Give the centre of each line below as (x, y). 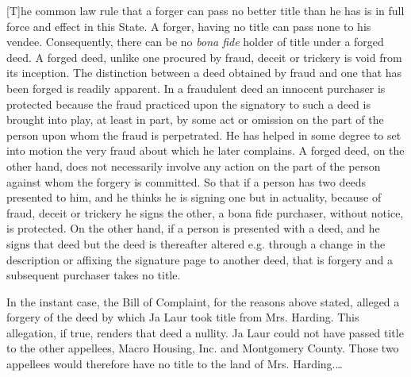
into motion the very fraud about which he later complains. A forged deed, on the (205, 150)
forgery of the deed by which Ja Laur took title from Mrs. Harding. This (183, 317)
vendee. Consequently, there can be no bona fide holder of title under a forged (195, 42)
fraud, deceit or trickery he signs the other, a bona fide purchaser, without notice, (205, 212)
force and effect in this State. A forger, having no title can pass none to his (189, 26)
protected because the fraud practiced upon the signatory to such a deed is (188, 104)
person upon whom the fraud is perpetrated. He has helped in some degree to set (204, 135)
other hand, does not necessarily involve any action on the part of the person (194, 165)
